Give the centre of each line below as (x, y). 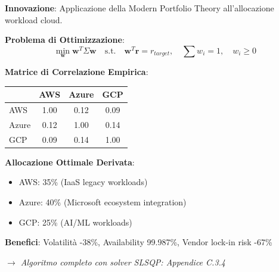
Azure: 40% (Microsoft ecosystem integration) (103, 201)
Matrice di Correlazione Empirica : (77, 71)
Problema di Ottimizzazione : (65, 40)
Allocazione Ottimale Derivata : (70, 162)
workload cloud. (34, 19)
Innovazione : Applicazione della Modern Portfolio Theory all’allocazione (139, 8)
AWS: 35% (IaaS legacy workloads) (83, 182)
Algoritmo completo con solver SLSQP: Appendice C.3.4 (123, 262)
